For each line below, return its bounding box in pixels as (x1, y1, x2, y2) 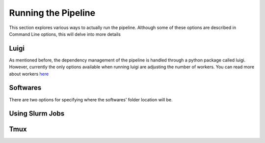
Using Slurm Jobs (9, 110, 65, 118)
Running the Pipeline (9, 7, 96, 18)
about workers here (9, 71, 49, 77)
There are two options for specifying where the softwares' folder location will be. (9, 96, 173, 103)
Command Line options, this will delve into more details (9, 31, 121, 37)
